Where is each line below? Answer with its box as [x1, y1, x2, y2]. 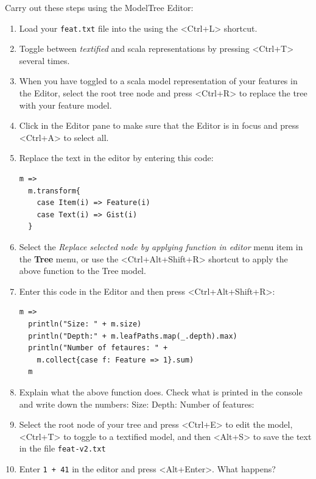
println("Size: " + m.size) [28, 319, 142, 328]
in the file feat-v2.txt [19, 442, 106, 455]
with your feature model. [19, 98, 112, 111]
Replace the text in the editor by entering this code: [19, 151, 214, 164]
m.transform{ [28, 186, 81, 195]
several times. [19, 54, 70, 67]
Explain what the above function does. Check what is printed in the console [19, 385, 303, 398]
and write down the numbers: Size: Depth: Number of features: [19, 397, 255, 410]
